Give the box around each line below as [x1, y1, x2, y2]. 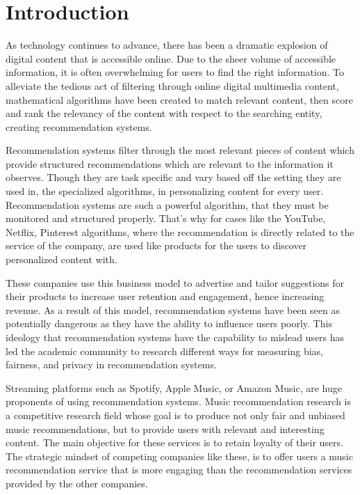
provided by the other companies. [6, 476, 148, 490]
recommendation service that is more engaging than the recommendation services [6, 462, 352, 477]
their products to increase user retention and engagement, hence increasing [6, 289, 325, 304]
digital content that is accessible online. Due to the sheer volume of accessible [6, 51, 336, 65]
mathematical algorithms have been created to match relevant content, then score [6, 92, 353, 107]
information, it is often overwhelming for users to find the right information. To [6, 65, 345, 79]
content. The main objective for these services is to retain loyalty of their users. [6, 435, 343, 450]
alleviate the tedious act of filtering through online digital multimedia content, [6, 78, 339, 93]
